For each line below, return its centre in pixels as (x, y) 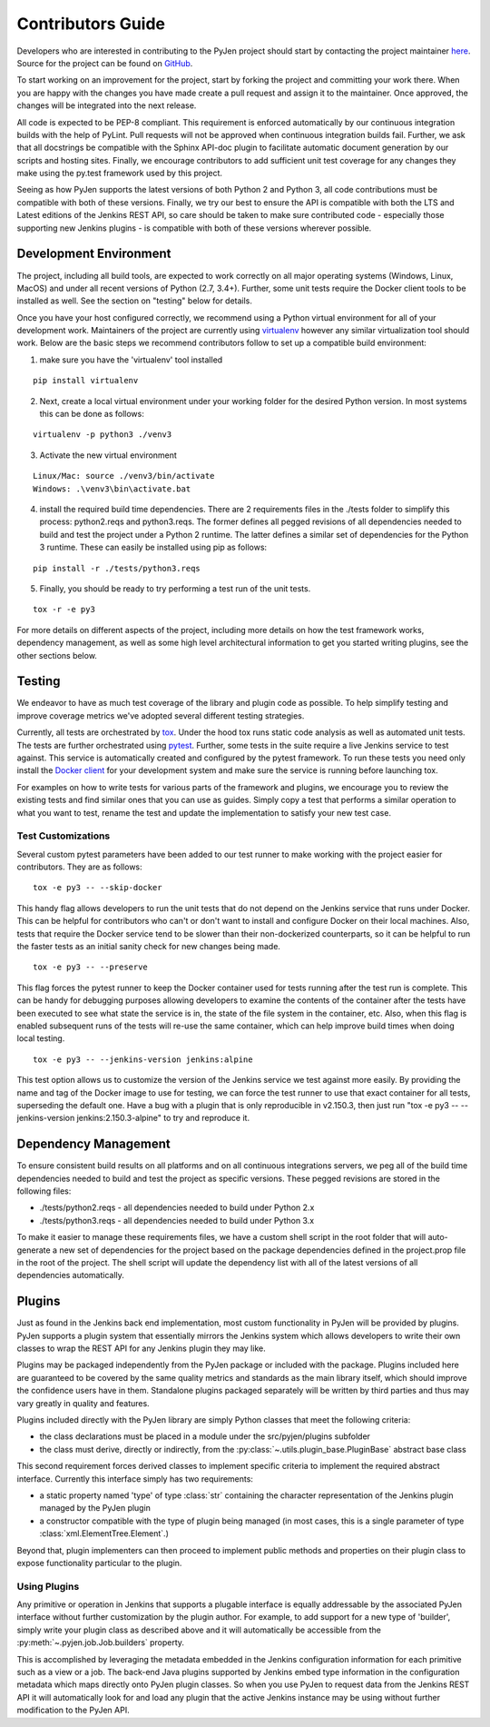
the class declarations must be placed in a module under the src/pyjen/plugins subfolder (205, 1436)
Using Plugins (48, 1586)
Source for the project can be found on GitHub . (105, 63)
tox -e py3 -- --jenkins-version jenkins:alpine (143, 1059)
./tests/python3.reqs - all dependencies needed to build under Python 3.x (177, 1220)
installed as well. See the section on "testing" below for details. (135, 301)
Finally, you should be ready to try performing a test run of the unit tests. (175, 588)
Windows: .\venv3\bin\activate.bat (112, 489)
